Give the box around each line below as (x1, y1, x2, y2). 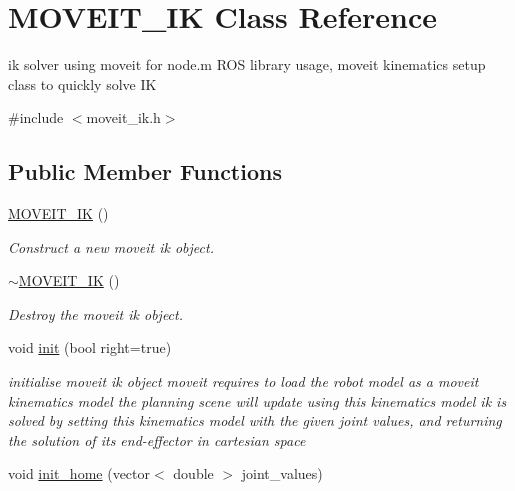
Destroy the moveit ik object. (8, 303, 183, 324)
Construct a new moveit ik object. (8, 236, 214, 257)
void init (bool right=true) (8, 337, 172, 358)
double (173, 463, 214, 484)
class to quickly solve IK (8, 73, 157, 94)
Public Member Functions (8, 156, 282, 187)
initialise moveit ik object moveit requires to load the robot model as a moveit (8, 371, 479, 392)
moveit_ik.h (86, 107, 161, 128)
